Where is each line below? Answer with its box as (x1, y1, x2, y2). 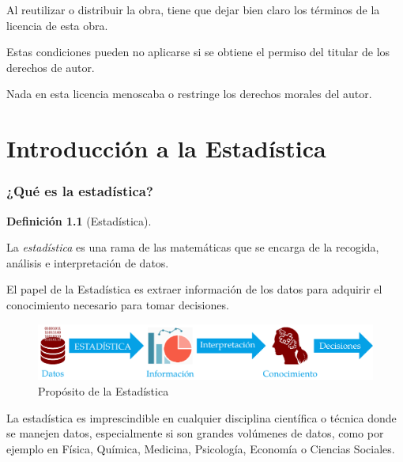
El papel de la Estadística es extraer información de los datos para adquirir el (6, 281, 382, 297)
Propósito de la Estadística (38, 382, 169, 399)
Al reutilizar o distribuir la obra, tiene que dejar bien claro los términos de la (6, 2, 380, 17)
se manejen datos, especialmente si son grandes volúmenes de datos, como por (6, 425, 384, 441)
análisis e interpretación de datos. (6, 254, 169, 271)
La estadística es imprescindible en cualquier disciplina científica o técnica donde (6, 409, 397, 426)
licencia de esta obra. (6, 17, 108, 33)
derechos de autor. (6, 59, 95, 75)
